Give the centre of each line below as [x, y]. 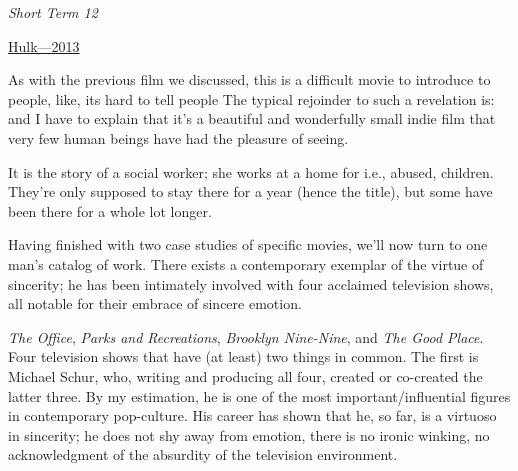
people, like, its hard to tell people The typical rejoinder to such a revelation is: [251, 98]
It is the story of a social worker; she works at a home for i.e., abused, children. [251, 171]
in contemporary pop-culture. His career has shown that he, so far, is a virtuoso [252, 415]
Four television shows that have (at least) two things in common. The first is [243, 356]
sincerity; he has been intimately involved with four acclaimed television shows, [251, 283]
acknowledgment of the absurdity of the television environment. [203, 454]
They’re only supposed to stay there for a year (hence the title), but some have [250, 191]
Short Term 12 [53, 12]
